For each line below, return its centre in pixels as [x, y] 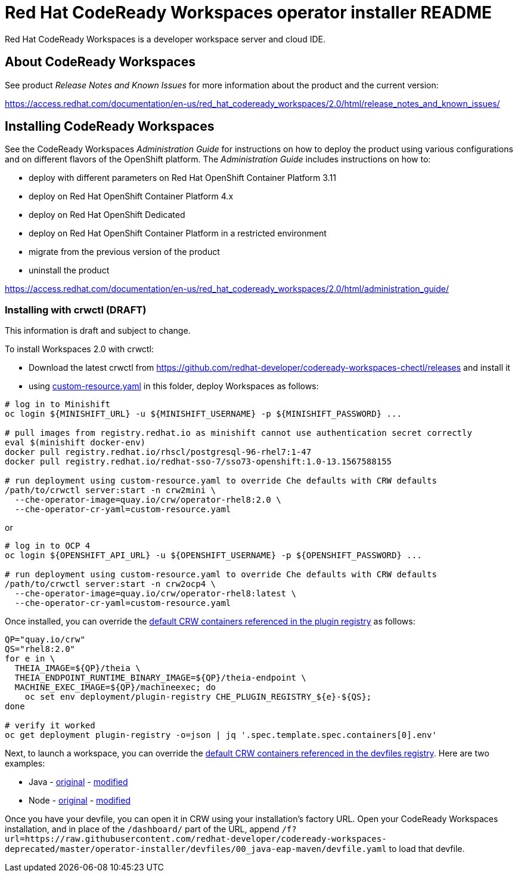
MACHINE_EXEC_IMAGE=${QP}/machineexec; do [115, 687]
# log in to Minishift [58, 404]
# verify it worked [50, 726]
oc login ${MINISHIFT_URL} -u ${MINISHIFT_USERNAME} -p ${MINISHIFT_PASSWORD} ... [203, 414]
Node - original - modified [80, 801]
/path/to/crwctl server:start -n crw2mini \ [111, 490]
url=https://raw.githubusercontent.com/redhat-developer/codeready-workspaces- [196, 839]
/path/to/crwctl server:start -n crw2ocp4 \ [111, 584]
